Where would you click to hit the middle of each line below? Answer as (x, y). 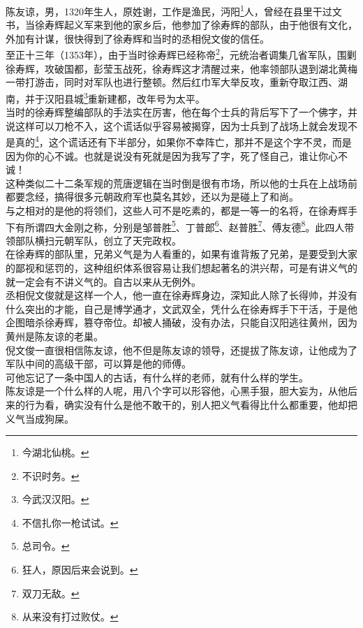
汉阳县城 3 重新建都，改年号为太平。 (125, 97)
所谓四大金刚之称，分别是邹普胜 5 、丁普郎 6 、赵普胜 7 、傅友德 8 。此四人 (185, 226)
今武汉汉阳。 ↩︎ (55, 499)
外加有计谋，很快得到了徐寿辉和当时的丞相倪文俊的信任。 (138, 38)
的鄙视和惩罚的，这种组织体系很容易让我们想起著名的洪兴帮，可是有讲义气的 (181, 267)
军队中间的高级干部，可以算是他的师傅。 (98, 364)
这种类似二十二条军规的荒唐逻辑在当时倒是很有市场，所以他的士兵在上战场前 (181, 183)
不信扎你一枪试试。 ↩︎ (70, 522)
